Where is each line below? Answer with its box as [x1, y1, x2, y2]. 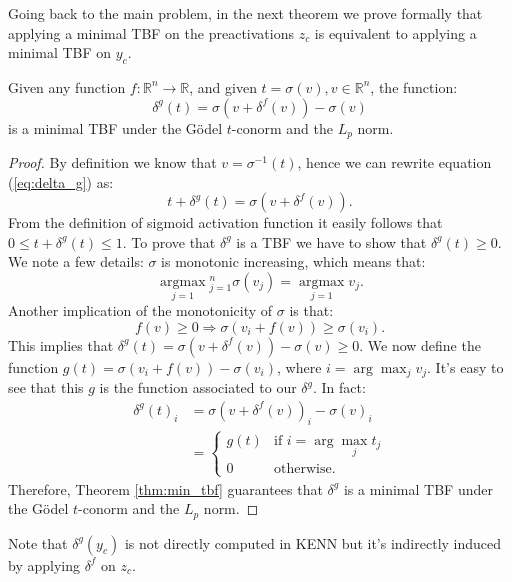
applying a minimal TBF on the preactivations [8, 22, 294, 43]
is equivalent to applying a [314, 22, 477, 43]
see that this [8, 377, 84, 398]
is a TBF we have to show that [236, 231, 427, 252]
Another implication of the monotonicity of [8, 300, 273, 321]
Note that [8, 532, 68, 553]
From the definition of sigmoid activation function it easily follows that [8, 212, 443, 233]
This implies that [8, 334, 114, 355]
